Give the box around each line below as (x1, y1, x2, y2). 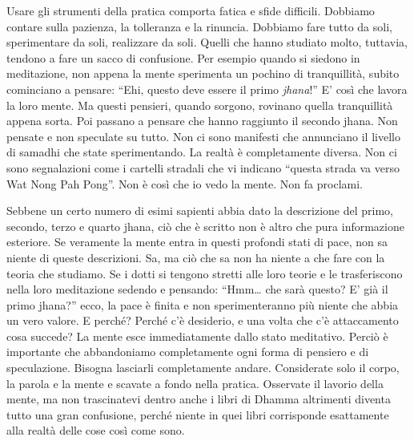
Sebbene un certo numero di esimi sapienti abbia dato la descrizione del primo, (6, 202, 393, 219)
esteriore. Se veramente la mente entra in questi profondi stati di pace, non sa (6, 233, 388, 250)
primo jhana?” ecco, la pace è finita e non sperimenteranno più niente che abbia (6, 296, 399, 313)
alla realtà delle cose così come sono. (6, 422, 185, 439)
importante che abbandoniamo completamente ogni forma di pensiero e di (6, 343, 369, 360)
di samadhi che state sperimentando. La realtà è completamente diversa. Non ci (6, 144, 397, 160)
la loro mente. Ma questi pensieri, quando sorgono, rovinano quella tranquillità (6, 96, 393, 113)
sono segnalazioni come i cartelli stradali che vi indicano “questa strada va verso (6, 159, 400, 176)
